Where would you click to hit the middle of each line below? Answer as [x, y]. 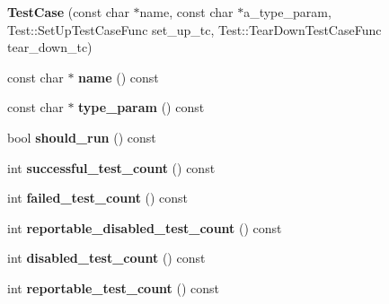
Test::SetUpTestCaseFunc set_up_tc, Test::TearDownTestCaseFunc [194, 29]
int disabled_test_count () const [106, 258]
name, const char [186, 12]
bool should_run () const [82, 137]
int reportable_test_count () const [114, 287]
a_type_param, [287, 12]
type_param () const [141, 107]
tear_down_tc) [50, 47]
